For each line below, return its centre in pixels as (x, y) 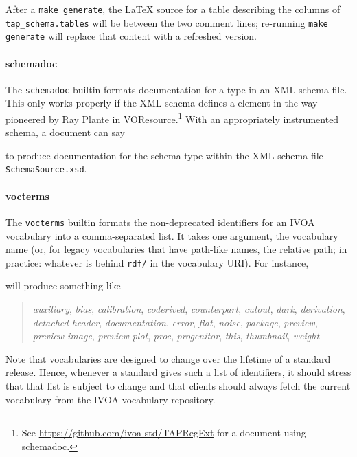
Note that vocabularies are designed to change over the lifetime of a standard (168, 358)
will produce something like (63, 286)
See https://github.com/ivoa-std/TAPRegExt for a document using (164, 433)
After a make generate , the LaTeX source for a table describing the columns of (173, 9)
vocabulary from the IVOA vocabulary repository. (111, 399)
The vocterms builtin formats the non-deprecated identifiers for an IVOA (160, 222)
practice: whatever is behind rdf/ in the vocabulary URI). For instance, (157, 262)
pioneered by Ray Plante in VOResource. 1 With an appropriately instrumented (172, 118)
